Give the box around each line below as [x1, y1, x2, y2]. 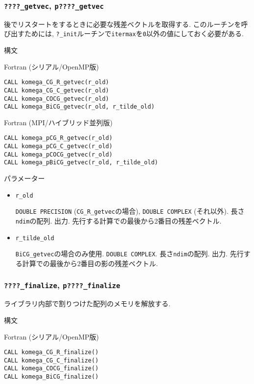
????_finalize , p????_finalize [4, 279, 120, 291]
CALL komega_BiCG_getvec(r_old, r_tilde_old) [4, 103, 155, 111]
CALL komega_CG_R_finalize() [4, 349, 99, 356]
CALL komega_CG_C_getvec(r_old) [4, 87, 109, 94]
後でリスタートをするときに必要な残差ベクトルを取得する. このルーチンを [4, 19, 241, 29]
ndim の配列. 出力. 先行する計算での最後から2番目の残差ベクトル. [15, 215, 222, 226]
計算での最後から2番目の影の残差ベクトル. [22, 258, 158, 268]
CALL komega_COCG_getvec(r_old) [4, 95, 109, 102]
